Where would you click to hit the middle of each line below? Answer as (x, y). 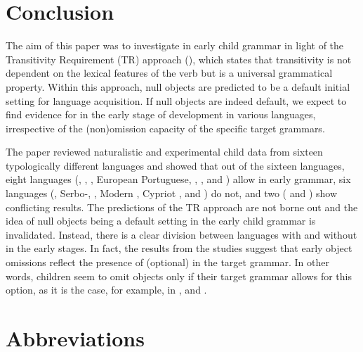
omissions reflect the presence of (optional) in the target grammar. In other (167, 262)
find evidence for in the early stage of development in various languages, (161, 114)
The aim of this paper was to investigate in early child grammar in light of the (175, 45)
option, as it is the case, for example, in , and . (106, 290)
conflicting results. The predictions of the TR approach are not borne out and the (182, 207)
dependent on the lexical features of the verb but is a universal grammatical (169, 73)
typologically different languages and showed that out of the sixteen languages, (175, 165)
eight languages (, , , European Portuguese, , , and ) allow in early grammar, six (178, 179)
